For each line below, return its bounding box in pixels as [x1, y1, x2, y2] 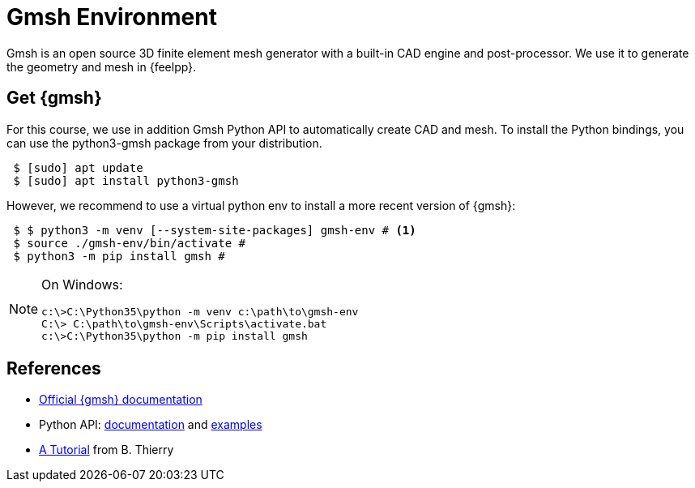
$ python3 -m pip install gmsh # [13, 249, 225, 263]
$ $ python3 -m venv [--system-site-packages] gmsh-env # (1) [13, 223, 416, 237]
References [6, 358, 101, 379]
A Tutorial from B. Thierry [39, 443, 174, 457]
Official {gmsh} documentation [39, 392, 203, 407]
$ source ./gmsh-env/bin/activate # [13, 236, 246, 250]
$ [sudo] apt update [13, 161, 143, 174]
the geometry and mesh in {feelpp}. [6, 59, 197, 74]
